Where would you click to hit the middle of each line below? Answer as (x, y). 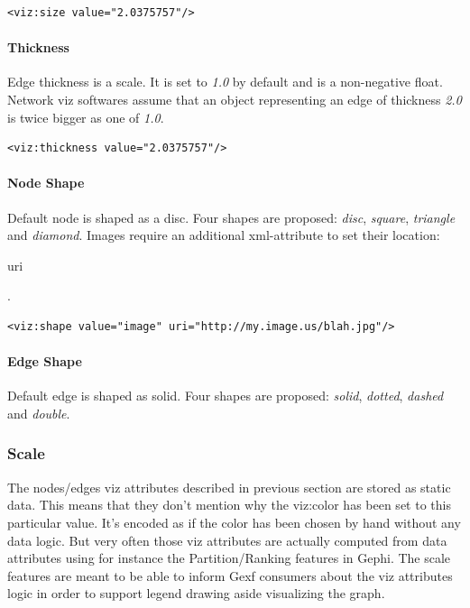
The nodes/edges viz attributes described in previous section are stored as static (229, 487)
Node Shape (46, 183)
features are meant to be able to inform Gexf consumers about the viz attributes (230, 575)
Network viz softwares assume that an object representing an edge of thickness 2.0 (235, 99)
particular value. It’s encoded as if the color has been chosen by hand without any (234, 522)
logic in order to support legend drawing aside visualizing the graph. (196, 593)
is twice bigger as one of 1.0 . (86, 117)
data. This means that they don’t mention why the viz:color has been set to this (229, 505)
